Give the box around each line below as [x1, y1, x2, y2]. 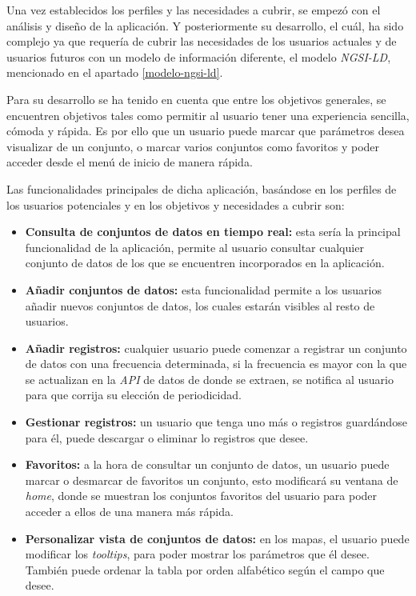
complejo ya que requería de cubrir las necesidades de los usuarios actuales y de [6, 33, 397, 50]
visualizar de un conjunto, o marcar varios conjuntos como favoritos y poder [6, 138, 380, 154]
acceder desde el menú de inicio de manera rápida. [6, 154, 253, 170]
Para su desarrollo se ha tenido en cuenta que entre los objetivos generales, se [6, 90, 386, 107]
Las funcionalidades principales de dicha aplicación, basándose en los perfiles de [6, 180, 397, 197]
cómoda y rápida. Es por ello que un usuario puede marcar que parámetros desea [6, 122, 405, 139]
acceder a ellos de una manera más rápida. [25, 503, 234, 520]
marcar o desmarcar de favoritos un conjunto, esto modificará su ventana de [25, 471, 398, 488]
